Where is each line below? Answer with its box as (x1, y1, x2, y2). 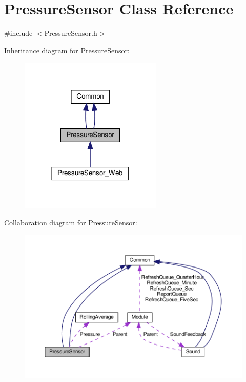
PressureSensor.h (44, 28, 97, 39)
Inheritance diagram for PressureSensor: (4, 45, 130, 55)
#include (4, 28, 33, 39)
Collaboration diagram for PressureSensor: (4, 217, 137, 227)
